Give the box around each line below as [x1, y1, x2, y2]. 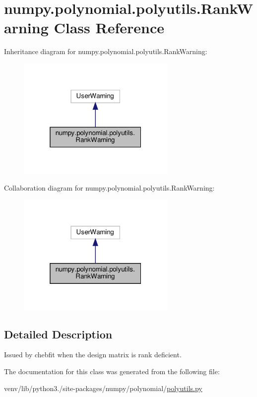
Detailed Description [4, 326, 113, 341]
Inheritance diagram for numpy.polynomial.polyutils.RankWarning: [4, 46, 207, 57]
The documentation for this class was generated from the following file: [4, 366, 220, 376]
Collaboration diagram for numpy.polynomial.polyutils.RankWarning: [4, 182, 215, 193]
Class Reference [54, 17, 164, 38]
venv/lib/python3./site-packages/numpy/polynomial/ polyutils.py [4, 383, 202, 393]
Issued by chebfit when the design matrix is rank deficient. [4, 349, 182, 360]
